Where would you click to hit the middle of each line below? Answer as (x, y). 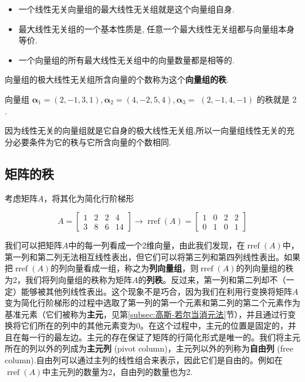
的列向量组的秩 (265, 268)
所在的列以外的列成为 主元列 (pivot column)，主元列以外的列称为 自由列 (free (149, 348)
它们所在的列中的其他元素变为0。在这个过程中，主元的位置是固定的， (154, 325)
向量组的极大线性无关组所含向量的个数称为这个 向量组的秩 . (117, 79)
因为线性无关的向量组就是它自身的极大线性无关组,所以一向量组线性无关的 (145, 130)
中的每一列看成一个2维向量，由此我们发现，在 (157, 245)
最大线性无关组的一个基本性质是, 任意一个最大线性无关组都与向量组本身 (157, 28)
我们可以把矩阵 (33, 245)
